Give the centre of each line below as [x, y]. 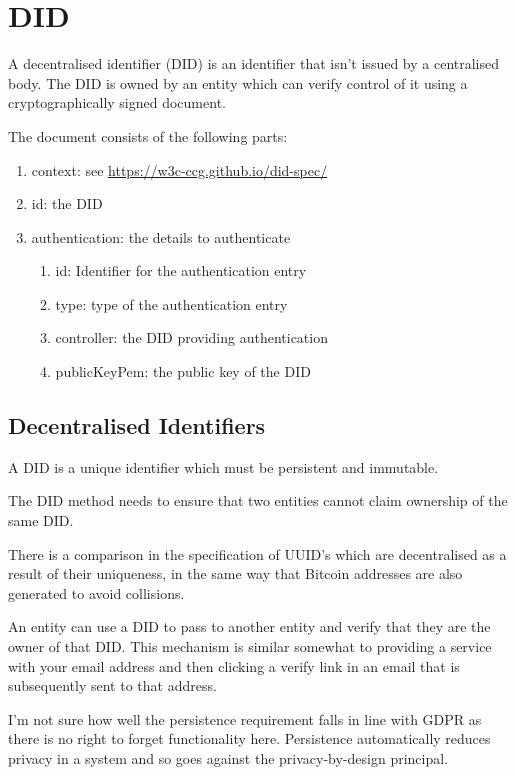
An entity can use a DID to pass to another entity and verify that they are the [249, 626]
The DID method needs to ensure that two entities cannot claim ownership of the [258, 500]
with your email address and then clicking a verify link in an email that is [234, 665]
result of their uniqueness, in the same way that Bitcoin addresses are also [235, 573]
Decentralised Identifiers [137, 425]
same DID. [41, 520]
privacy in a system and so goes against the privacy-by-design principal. [228, 757]
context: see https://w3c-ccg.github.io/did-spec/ [179, 169]
